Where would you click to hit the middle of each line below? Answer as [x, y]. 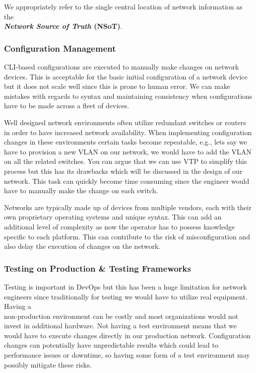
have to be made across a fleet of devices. [67, 106]
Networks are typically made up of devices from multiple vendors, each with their [128, 207]
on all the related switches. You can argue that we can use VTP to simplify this [126, 161]
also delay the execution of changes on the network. [82, 246]
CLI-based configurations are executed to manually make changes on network [122, 67]
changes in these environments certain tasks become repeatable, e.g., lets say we [126, 142]
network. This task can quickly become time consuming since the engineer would [127, 181]
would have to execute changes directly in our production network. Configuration [127, 335]
